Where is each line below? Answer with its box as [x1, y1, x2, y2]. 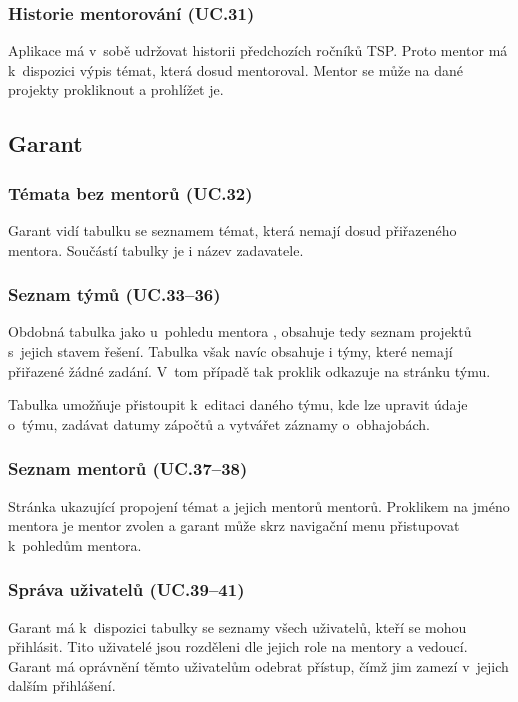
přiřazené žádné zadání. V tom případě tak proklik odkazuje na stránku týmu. [8, 360, 491, 381]
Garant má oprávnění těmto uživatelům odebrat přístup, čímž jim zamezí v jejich [8, 655, 509, 676]
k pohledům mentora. [8, 534, 142, 555]
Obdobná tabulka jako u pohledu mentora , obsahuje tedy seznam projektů [8, 321, 472, 342]
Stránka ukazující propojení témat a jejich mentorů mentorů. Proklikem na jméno [8, 495, 510, 516]
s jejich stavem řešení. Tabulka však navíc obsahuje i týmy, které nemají [8, 341, 453, 361]
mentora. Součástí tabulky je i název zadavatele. [8, 239, 304, 260]
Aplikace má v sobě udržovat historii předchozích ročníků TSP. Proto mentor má [8, 40, 508, 61]
